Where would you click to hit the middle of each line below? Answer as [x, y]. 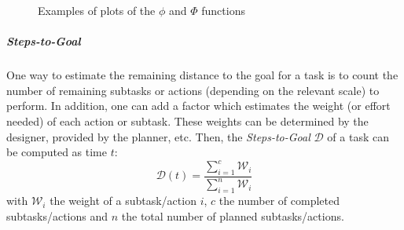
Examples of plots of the [97, 10]
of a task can [358, 136]
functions [223, 10]
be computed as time [57, 152]
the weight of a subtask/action [123, 201]
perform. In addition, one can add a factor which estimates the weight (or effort [198, 106]
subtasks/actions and [57, 215]
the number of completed [279, 201]
